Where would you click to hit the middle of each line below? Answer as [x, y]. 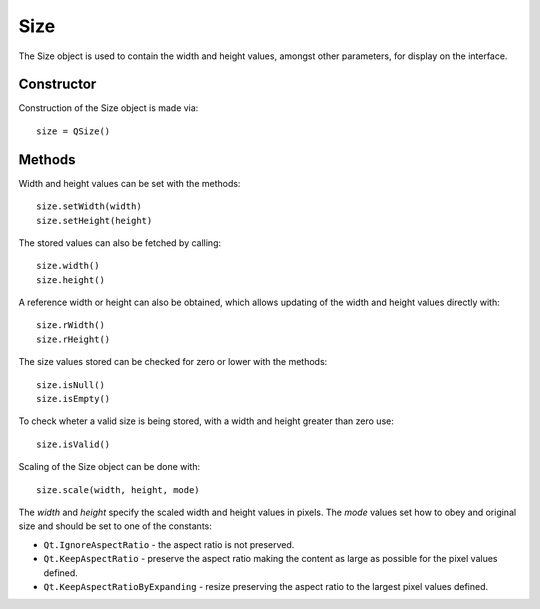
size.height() [70, 279]
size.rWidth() [70, 325]
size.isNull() [70, 384]
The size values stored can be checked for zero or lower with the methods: [173, 362]
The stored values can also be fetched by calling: [120, 242]
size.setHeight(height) [94, 220]
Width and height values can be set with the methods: [129, 183]
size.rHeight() [73, 339]
